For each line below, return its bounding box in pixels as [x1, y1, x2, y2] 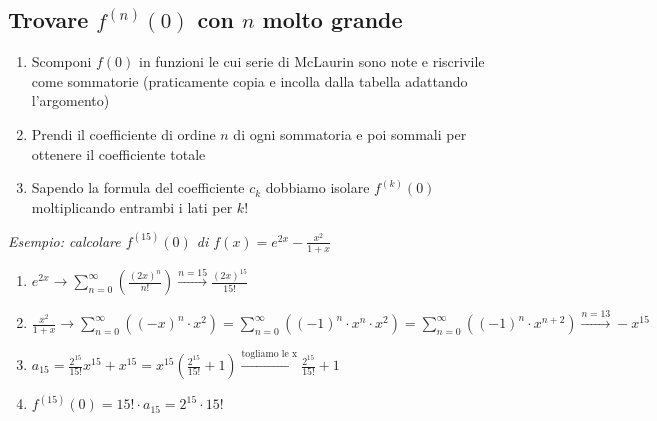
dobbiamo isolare [265, 177, 370, 198]
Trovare [8, 4, 89, 35]
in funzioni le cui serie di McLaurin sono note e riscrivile [138, 51, 485, 72]
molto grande [262, 4, 403, 35]
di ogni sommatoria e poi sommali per [233, 123, 467, 144]
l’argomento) [31, 90, 110, 111]
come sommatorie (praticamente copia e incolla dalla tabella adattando [31, 70, 468, 91]
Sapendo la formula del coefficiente [31, 177, 245, 198]
